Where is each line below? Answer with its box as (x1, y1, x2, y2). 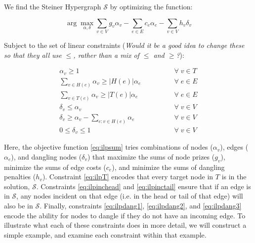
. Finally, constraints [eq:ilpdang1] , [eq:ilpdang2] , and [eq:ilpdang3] (40, 201, 242, 210)
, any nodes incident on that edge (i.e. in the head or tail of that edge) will (16, 191, 243, 201)
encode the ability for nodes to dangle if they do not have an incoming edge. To (4, 210, 246, 220)
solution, (4, 181, 30, 191)
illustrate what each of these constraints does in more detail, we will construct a (4, 220, 247, 230)
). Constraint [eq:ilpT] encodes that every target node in (42, 171, 213, 182)
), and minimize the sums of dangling (112, 162, 225, 172)
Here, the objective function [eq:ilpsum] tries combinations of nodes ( (4, 142, 213, 152)
